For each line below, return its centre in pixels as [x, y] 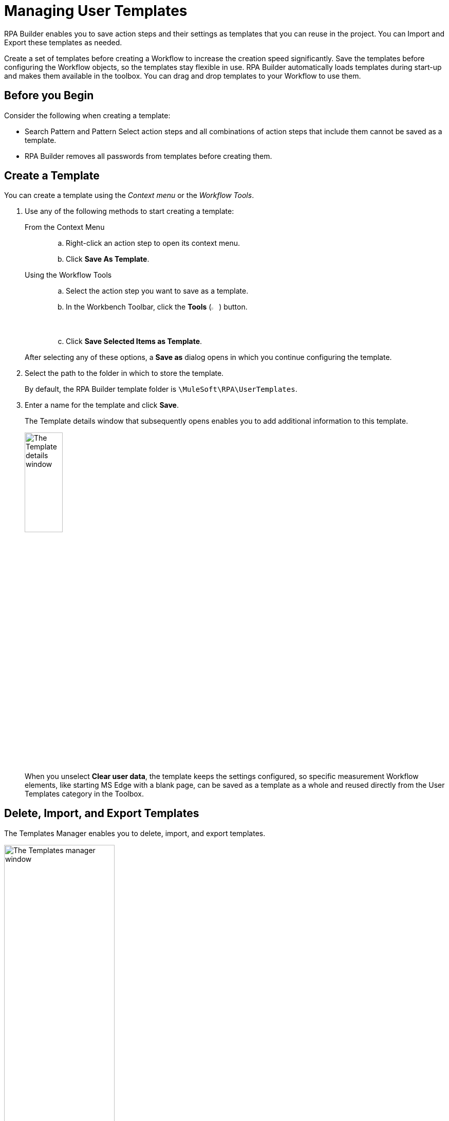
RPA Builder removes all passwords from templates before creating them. [148, 156]
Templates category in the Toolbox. [85, 794]
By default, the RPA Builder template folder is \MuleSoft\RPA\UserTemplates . [161, 389]
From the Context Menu [65, 227]
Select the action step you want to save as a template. [157, 291]
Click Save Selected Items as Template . [134, 341]
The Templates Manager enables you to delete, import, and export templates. [135, 833]
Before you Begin [49, 96]
